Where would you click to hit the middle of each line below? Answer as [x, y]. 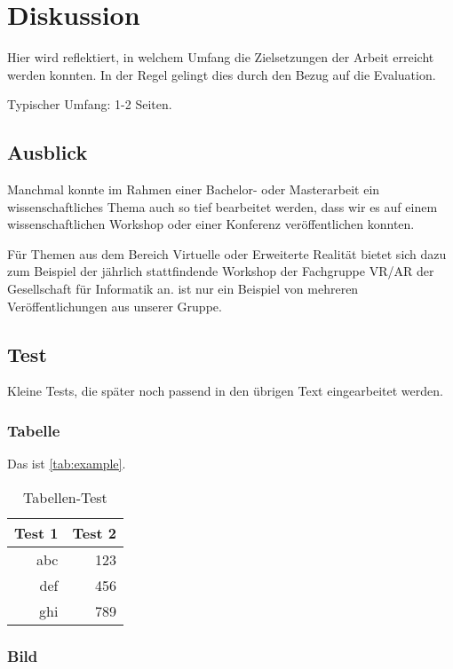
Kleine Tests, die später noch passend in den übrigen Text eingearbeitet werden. [225, 391]
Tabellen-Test [65, 497]
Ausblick [48, 152]
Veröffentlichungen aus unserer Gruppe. [115, 306]
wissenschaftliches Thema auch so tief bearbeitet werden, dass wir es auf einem [223, 206]
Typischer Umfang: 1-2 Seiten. [90, 104]
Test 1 [36, 532]
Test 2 [94, 532]
